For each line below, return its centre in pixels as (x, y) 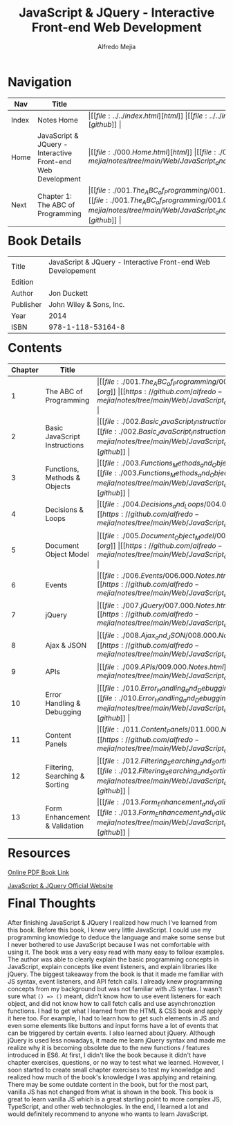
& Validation (65, 826)
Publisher (27, 304)
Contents (35, 347)
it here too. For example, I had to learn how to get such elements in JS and (114, 1018)
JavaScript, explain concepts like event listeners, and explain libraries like (112, 966)
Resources (39, 853)
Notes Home (58, 120)
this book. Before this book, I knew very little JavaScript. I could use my (110, 930)
